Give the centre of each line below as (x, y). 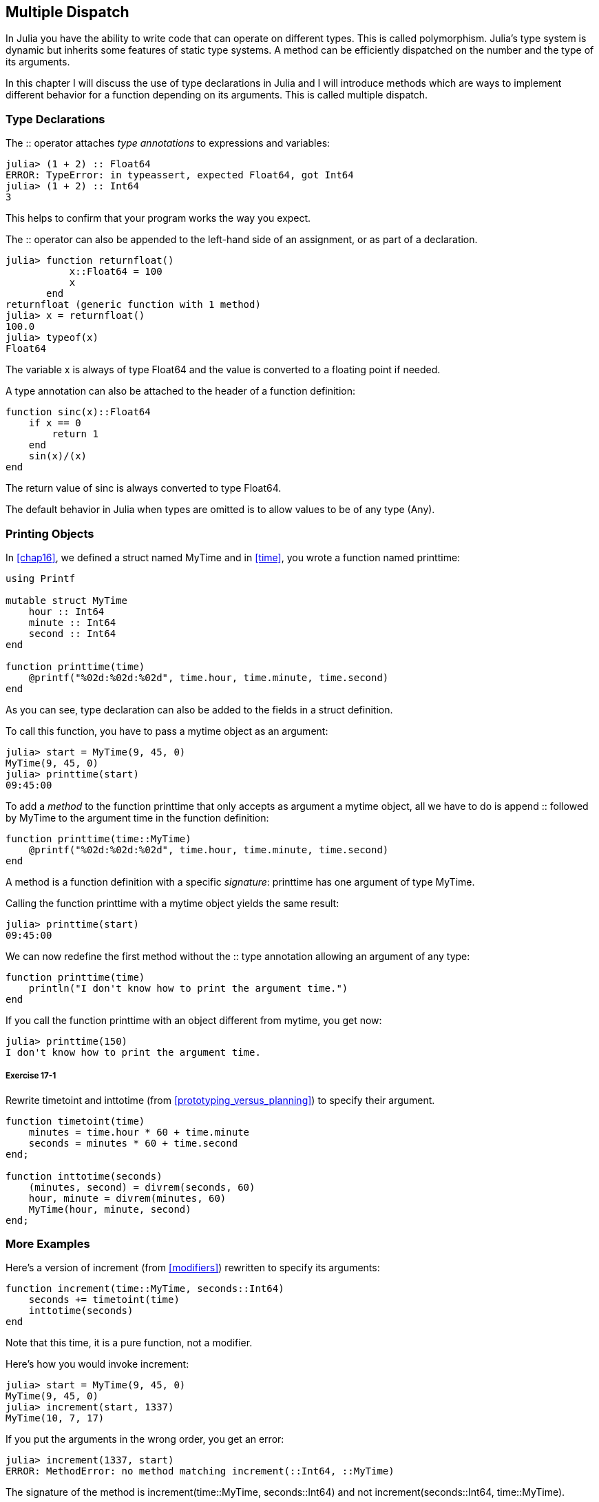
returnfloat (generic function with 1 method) (133, 305)
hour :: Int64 (66, 611)
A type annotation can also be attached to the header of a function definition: (180, 391)
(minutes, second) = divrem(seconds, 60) (142, 1187)
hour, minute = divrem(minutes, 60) (127, 1198)
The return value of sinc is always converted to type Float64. (144, 488)
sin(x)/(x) (58, 456)
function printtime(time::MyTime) (98, 838)
